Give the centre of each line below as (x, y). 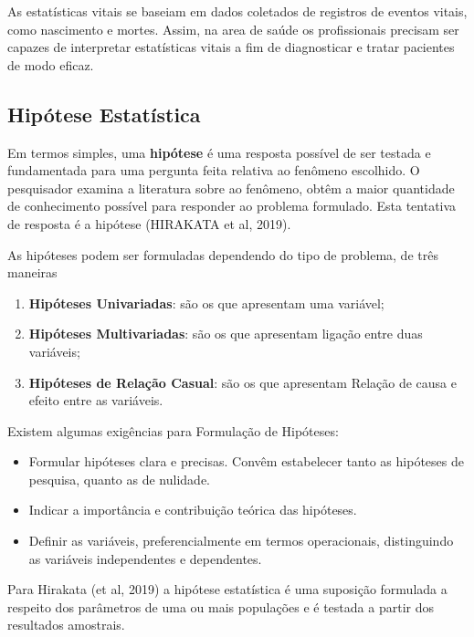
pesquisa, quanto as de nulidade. (119, 479)
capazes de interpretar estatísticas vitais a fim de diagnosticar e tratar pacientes (231, 47)
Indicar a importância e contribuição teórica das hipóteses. (193, 510)
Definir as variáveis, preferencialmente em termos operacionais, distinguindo (241, 541)
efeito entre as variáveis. (96, 400)
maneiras (32, 272)
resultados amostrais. (66, 625)
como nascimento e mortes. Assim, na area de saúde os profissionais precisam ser (233, 29)
